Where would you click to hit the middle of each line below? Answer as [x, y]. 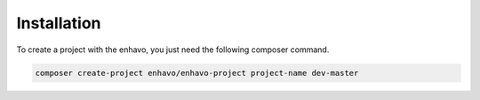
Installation [59, 23]
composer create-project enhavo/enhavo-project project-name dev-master [197, 73]
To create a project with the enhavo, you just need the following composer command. [173, 50]
